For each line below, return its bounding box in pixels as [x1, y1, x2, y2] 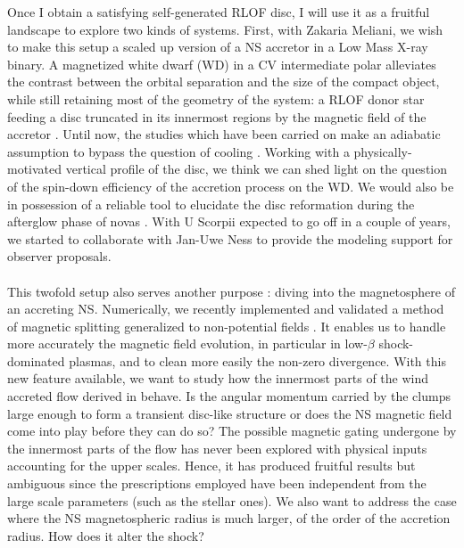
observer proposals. [7, 247, 112, 266]
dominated [7, 351, 65, 370]
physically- [353, 142, 412, 160]
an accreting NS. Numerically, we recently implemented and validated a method [7, 299, 444, 318]
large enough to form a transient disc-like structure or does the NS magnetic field [7, 404, 452, 422]
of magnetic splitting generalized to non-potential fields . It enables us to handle [7, 316, 446, 335]
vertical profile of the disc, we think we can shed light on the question [65, 159, 448, 178]
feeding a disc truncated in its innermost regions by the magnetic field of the [7, 107, 427, 126]
